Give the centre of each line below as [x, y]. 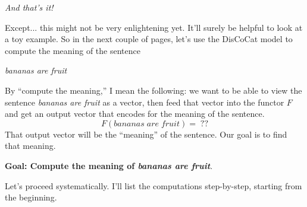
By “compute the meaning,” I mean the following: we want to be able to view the [153, 90]
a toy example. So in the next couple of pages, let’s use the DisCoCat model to [149, 39]
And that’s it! [29, 7]
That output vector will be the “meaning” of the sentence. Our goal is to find [146, 134]
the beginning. [31, 197]
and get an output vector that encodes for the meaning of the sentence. [135, 114]
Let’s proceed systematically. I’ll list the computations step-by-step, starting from [153, 185]
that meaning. [30, 146]
